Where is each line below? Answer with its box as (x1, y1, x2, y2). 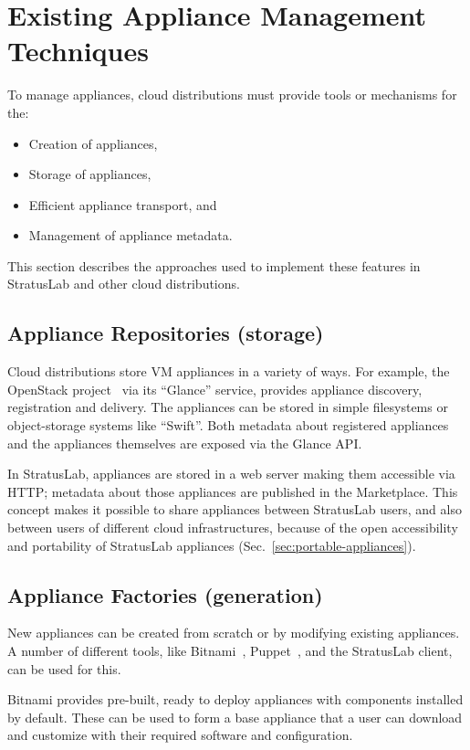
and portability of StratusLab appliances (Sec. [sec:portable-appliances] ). (7, 535, 416, 555)
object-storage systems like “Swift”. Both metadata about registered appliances (7, 416, 449, 435)
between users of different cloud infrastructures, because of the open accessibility (7, 518, 458, 537)
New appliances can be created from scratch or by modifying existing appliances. (7, 623, 460, 642)
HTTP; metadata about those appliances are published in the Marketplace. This (7, 481, 458, 501)
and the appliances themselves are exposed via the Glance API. (7, 433, 362, 452)
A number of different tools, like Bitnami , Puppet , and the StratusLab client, (7, 641, 453, 660)
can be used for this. (7, 659, 121, 678)
